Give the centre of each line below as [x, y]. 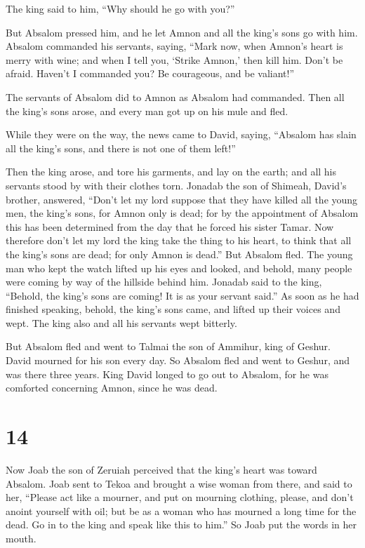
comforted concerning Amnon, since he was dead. [112, 388]
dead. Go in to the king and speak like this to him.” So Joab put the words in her [181, 524]
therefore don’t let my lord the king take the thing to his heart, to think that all [179, 240]
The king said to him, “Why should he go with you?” [120, 8]
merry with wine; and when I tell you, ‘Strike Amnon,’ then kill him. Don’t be [174, 59]
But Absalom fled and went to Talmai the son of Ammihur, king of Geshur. [168, 346]
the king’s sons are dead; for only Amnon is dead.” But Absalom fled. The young [179, 254]
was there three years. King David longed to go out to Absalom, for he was [167, 374]
